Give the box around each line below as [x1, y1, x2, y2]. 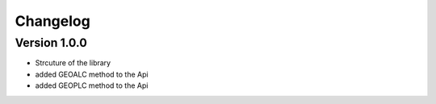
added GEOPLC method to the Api [35, 81, 149, 90]
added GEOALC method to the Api [35, 69, 149, 79]
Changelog [15, 12, 90, 30]
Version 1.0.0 [15, 35, 88, 50]
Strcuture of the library [35, 58, 111, 68]
